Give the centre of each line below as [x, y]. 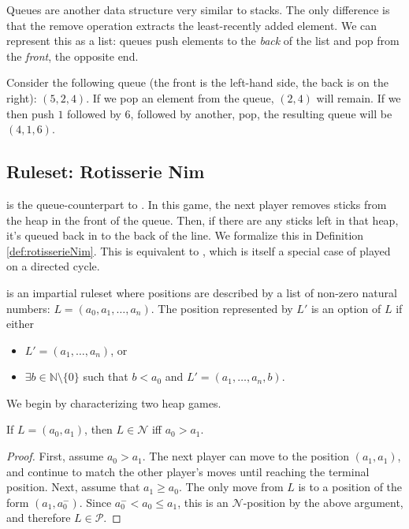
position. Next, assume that [73, 487]
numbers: [28, 308]
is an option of [346, 308]
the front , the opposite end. [73, 56]
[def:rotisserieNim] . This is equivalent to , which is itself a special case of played [199, 250]
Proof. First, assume [55, 456]
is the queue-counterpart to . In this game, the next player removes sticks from [197, 204]
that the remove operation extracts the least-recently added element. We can [192, 25]
